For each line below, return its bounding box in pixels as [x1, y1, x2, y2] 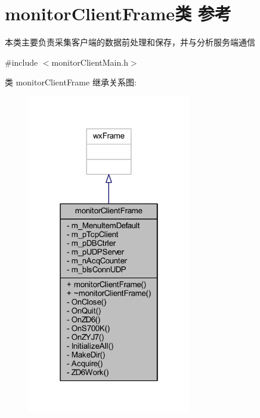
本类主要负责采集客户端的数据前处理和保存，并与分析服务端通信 [5, 36, 255, 48]
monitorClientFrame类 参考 [5, 1, 231, 26]
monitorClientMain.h [51, 56, 128, 68]
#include [5, 56, 38, 68]
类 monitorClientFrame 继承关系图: [5, 76, 137, 88]
